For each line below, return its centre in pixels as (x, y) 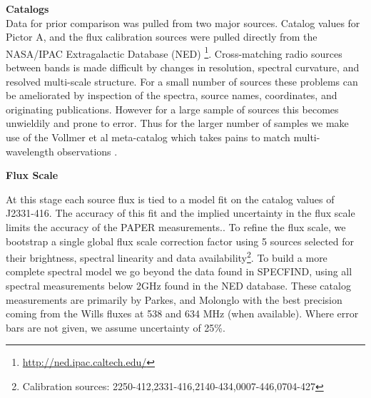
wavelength (30, 151)
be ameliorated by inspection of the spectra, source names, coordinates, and (172, 95)
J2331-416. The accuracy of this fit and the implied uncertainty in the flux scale (181, 213)
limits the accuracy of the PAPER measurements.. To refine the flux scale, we (176, 226)
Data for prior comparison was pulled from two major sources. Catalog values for (183, 22)
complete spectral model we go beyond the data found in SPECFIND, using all (179, 271)
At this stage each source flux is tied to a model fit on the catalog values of (170, 199)
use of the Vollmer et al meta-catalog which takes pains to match (148, 137)
